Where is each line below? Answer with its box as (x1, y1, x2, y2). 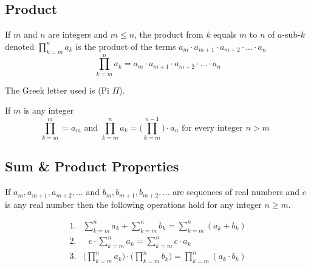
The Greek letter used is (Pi (5, 83, 110, 96)
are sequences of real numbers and (172, 185, 300, 198)
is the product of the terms (75, 40, 176, 52)
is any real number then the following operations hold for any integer (5, 198, 262, 210)
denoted (5, 40, 35, 52)
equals (213, 28, 237, 41)
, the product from (134, 28, 203, 41)
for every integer (181, 123, 243, 132)
